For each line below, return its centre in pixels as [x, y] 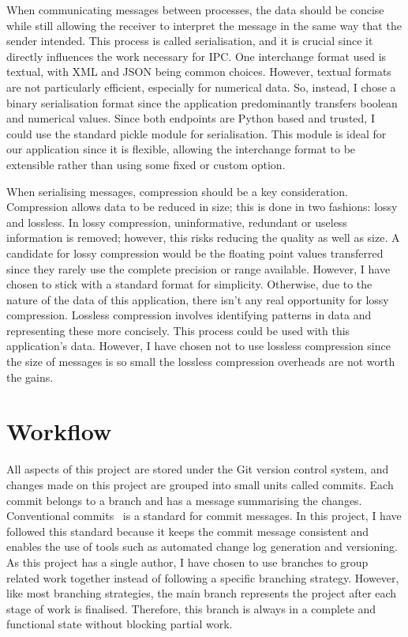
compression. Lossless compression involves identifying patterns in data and [189, 315]
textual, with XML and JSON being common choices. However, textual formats [199, 72]
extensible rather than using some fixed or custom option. [146, 164]
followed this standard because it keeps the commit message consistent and [188, 531]
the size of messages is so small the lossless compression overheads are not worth [201, 362]
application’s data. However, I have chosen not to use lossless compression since [198, 346]
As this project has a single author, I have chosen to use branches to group [187, 562]
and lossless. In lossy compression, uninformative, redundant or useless [177, 222]
